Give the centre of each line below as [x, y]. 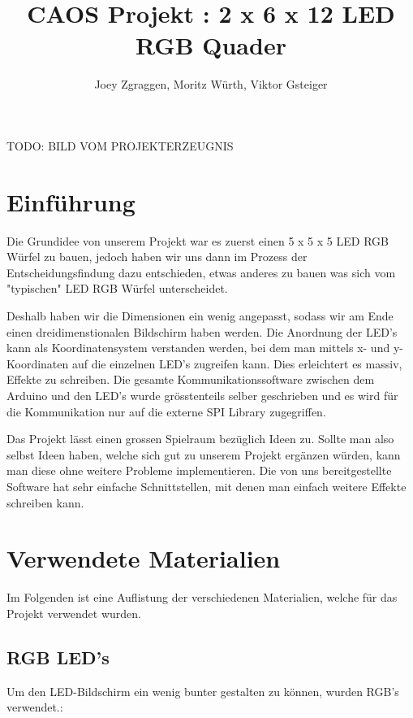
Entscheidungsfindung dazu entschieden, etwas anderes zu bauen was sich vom [201, 272]
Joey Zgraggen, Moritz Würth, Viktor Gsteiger [211, 84]
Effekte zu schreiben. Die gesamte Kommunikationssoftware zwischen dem [191, 379]
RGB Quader [211, 45]
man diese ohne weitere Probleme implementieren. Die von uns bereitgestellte [199, 470]
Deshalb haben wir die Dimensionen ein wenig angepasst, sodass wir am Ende [200, 315]
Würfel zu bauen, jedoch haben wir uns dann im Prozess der [157, 257]
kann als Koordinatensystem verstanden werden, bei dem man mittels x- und [198, 348]
